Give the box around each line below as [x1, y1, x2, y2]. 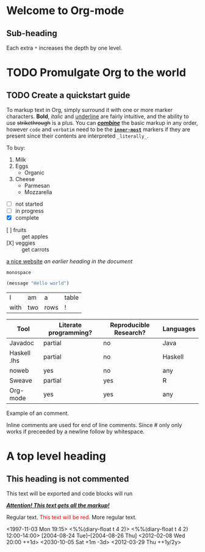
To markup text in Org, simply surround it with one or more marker [6, 106, 173, 113]
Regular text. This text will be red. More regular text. [6, 513, 137, 521]
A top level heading [6, 449, 106, 463]
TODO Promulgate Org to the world [6, 65, 186, 80]
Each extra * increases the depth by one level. [6, 44, 123, 51]
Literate [59, 321, 82, 329]
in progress [15, 207, 44, 215]
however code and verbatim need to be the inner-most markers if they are [6, 126, 190, 133]
